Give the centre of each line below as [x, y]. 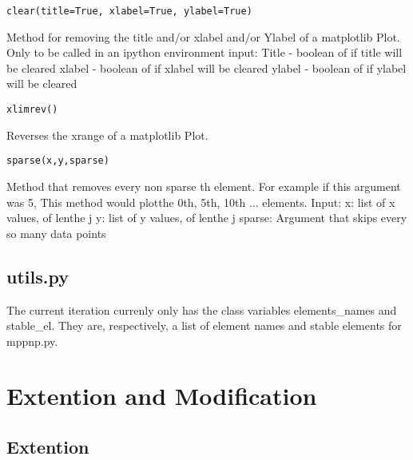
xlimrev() [32, 110]
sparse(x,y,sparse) [58, 161]
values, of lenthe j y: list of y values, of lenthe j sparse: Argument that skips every [207, 218]
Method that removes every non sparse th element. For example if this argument [204, 186]
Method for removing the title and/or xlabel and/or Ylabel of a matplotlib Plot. [203, 36]
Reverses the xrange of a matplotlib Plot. [107, 135]
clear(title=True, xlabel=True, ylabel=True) [129, 11]
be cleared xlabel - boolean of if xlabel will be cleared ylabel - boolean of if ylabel [206, 67]
